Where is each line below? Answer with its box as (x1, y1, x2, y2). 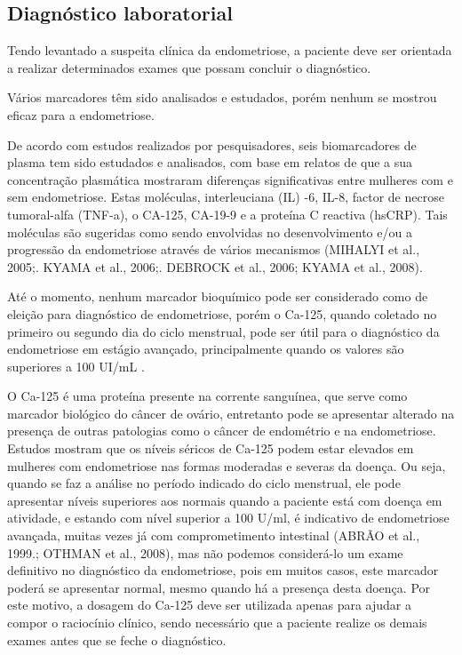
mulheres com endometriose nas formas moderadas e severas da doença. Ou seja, (7, 456, 446, 475)
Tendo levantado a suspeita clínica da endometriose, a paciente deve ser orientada (7, 41, 452, 60)
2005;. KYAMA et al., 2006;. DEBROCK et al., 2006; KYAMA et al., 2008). (7, 257, 423, 276)
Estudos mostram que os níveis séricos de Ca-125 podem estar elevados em (7, 439, 414, 458)
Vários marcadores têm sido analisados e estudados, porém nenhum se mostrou (7, 88, 437, 107)
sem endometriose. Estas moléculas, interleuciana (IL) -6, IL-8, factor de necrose (7, 188, 444, 206)
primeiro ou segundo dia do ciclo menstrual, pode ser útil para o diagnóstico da (7, 322, 440, 340)
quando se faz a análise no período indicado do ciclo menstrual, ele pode (7, 474, 401, 492)
